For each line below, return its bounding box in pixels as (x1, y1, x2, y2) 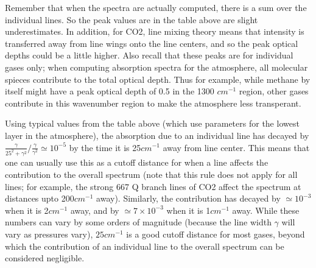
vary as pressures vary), (5, 227, 93, 240)
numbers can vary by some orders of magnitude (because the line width (5, 216, 272, 228)
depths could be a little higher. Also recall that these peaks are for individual (5, 49, 293, 62)
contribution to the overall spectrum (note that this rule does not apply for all (5, 168, 298, 180)
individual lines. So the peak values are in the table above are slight (5, 13, 258, 26)
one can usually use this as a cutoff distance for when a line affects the (5, 156, 269, 169)
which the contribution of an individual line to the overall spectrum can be (5, 239, 284, 252)
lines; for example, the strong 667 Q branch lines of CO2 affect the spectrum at (5, 180, 301, 192)
